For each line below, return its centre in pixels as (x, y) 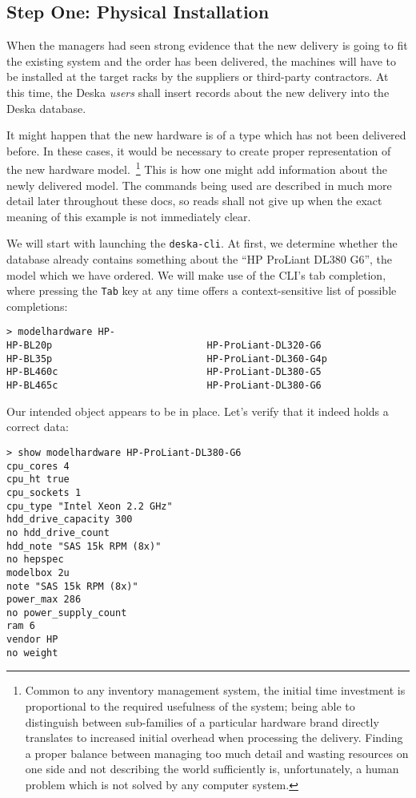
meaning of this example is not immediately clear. (129, 216)
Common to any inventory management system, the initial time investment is (215, 690)
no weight (32, 653)
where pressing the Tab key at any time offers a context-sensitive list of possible (202, 290)
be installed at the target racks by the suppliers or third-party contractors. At (198, 77)
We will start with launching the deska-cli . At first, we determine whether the (202, 243)
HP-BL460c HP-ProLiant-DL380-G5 (164, 372)
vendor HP (32, 640)
